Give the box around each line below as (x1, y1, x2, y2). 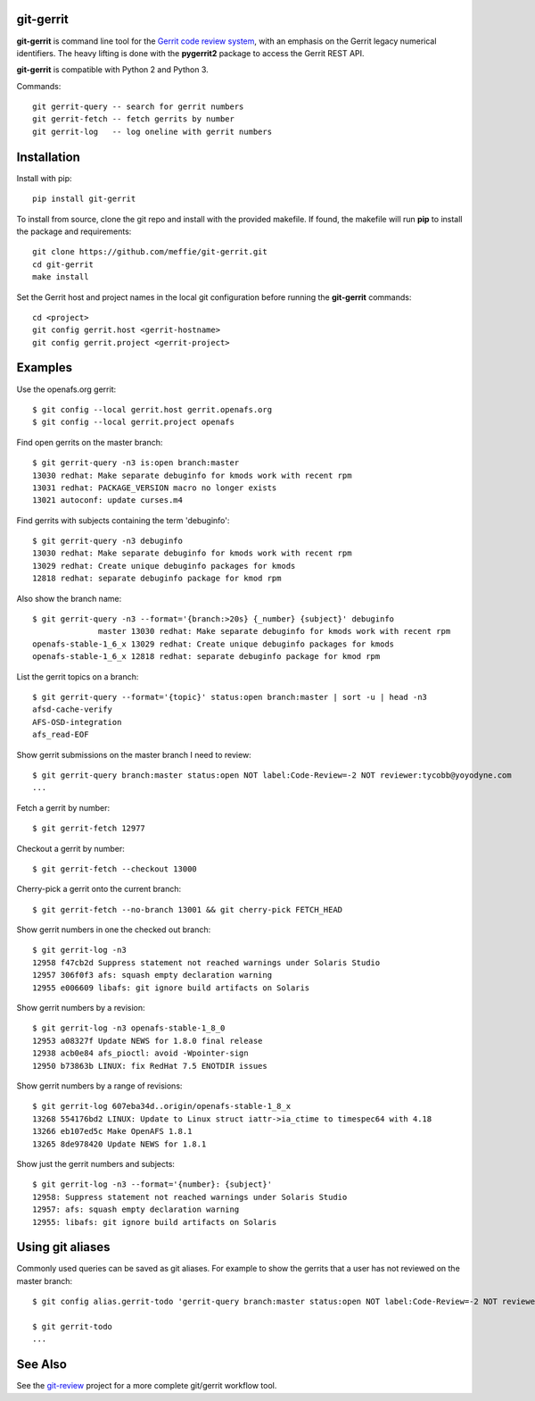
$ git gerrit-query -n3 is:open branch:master (32, 458, 240, 468)
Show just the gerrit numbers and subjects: (16, 1158, 176, 1169)
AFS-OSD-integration (32, 717, 122, 727)
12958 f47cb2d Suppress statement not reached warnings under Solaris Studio (32, 957, 381, 968)
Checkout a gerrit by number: (16, 843, 125, 854)
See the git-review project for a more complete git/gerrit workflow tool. (16, 1380, 277, 1391)
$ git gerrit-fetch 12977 (32, 823, 146, 834)
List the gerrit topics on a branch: (16, 671, 139, 682)
